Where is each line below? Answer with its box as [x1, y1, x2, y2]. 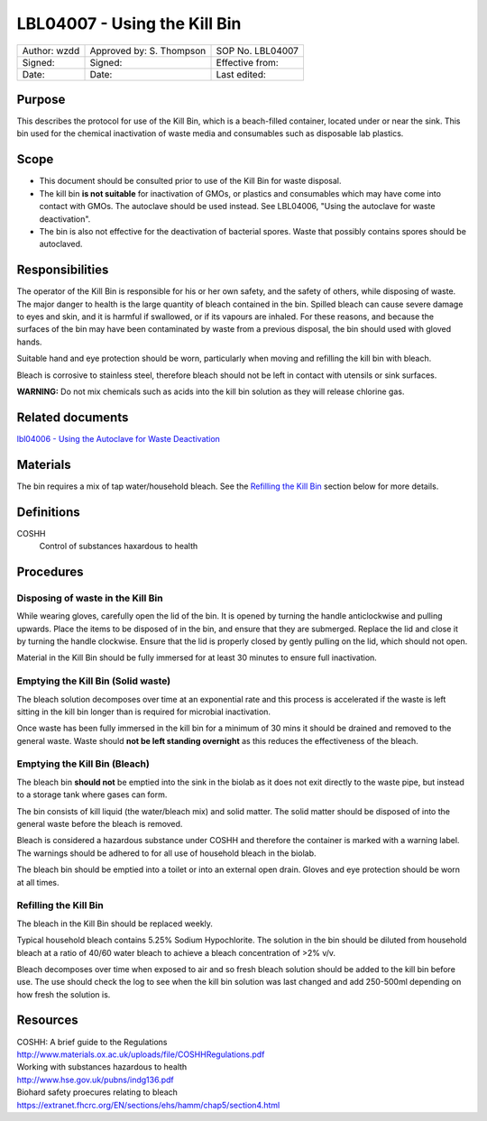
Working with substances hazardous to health [16, 1061, 188, 1072]
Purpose [16, 91, 66, 107]
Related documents [16, 409, 129, 425]
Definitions [16, 504, 80, 519]
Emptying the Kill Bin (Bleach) [16, 758, 151, 770]
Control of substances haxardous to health [39, 541, 198, 552]
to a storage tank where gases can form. [16, 789, 168, 800]
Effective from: [216, 56, 279, 69]
